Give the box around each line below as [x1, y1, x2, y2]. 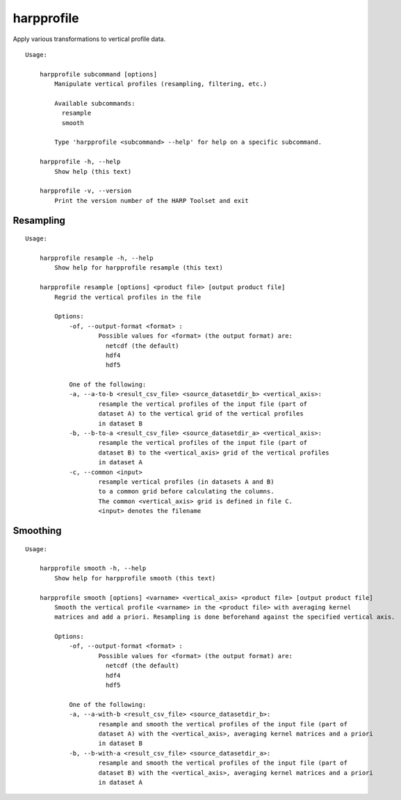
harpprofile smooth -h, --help [39, 564, 147, 573]
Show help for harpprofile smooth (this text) [54, 574, 216, 582]
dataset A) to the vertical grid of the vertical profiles [98, 410, 304, 418]
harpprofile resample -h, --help [39, 254, 154, 262]
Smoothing [13, 525, 62, 537]
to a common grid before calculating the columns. [98, 487, 275, 496]
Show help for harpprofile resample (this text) [54, 264, 224, 272]
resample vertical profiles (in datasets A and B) [98, 477, 275, 486]
